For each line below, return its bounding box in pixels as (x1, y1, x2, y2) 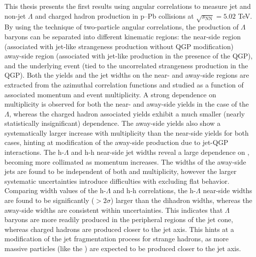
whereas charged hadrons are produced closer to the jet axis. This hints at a (4, 224, 234, 234)
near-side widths (203, 185, 252, 196)
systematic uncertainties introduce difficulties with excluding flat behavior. (4, 175, 230, 186)
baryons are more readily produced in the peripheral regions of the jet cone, (4, 214, 233, 225)
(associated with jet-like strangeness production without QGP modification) (4, 41, 234, 51)
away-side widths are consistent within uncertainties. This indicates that (4, 204, 223, 215)
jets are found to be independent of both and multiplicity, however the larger (4, 166, 237, 176)
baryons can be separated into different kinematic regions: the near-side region (4, 31, 241, 41)
